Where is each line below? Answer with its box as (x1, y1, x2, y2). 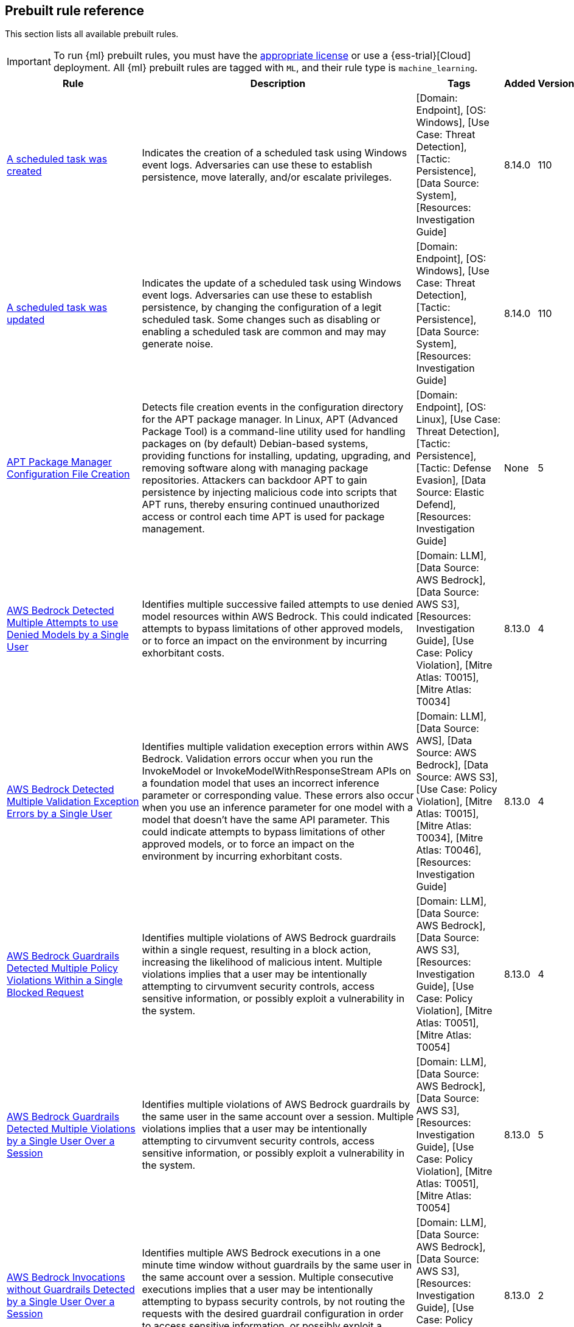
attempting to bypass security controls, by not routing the (142, 1295, 406, 1308)
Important (7, 55, 51, 68)
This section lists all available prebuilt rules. (5, 29, 179, 40)
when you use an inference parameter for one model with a (142, 801, 413, 814)
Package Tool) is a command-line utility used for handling (142, 425, 406, 438)
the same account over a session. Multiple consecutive (142, 1271, 394, 1284)
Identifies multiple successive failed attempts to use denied (142, 598, 413, 611)
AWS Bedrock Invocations (7, 1271, 125, 1284)
